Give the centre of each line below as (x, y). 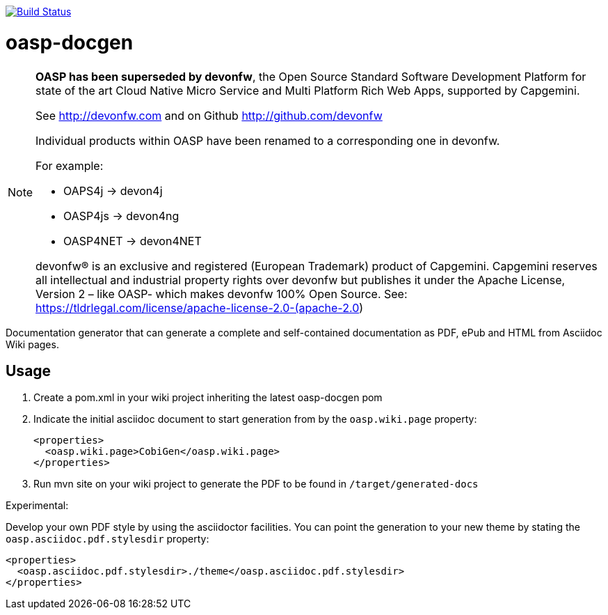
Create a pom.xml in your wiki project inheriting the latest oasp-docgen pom (208, 398)
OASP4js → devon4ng (121, 216)
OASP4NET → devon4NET (133, 241)
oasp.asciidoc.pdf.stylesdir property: (107, 539)
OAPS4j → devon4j (113, 190)
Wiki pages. (32, 344)
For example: (70, 165)
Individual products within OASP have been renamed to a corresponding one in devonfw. (268, 140)
